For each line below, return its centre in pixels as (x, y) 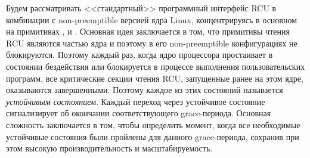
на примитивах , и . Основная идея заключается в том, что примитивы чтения (148, 31)
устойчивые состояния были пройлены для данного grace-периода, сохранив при (153, 136)
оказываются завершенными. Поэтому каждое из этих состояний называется (145, 90)
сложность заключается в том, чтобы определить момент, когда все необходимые (153, 124)
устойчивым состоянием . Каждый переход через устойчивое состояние (136, 101)
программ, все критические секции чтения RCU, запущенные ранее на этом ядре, (155, 78)
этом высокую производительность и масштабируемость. (109, 148)
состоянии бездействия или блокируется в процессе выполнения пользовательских (156, 66)
